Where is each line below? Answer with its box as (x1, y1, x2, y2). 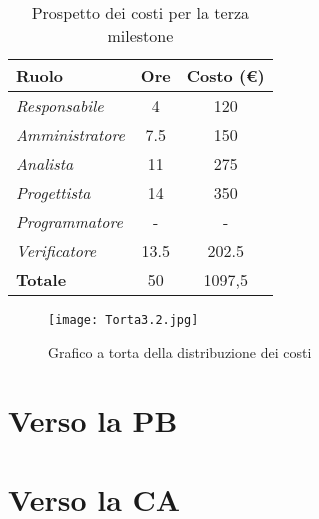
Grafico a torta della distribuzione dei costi (48, 341, 312, 362)
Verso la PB (8, 400, 178, 441)
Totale (16, 268, 67, 291)
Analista (16, 152, 74, 175)
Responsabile (16, 94, 104, 117)
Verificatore (16, 239, 97, 262)
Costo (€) (186, 64, 265, 87)
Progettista (16, 181, 91, 204)
